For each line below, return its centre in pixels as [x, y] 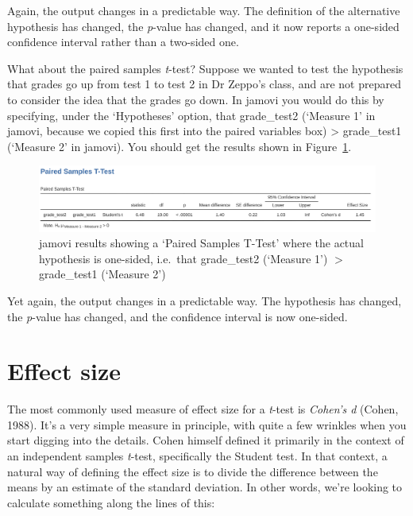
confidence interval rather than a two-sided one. [123, 42]
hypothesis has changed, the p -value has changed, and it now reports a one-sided [203, 26]
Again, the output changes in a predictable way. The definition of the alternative [204, 10]
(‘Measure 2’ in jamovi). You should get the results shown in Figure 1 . [179, 146]
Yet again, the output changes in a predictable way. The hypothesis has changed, [205, 300]
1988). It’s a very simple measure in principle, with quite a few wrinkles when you [207, 424]
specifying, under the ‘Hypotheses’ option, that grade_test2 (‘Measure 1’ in [191, 115]
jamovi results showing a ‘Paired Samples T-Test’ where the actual [201, 243]
